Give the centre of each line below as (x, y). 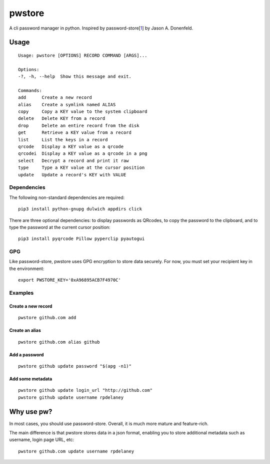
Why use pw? (31, 412)
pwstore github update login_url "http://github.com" (85, 390)
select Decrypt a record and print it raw (74, 161)
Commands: (30, 90)
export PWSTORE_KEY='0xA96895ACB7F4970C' (69, 280)
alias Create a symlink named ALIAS (67, 104)
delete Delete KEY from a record (62, 119)
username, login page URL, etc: (42, 440)
